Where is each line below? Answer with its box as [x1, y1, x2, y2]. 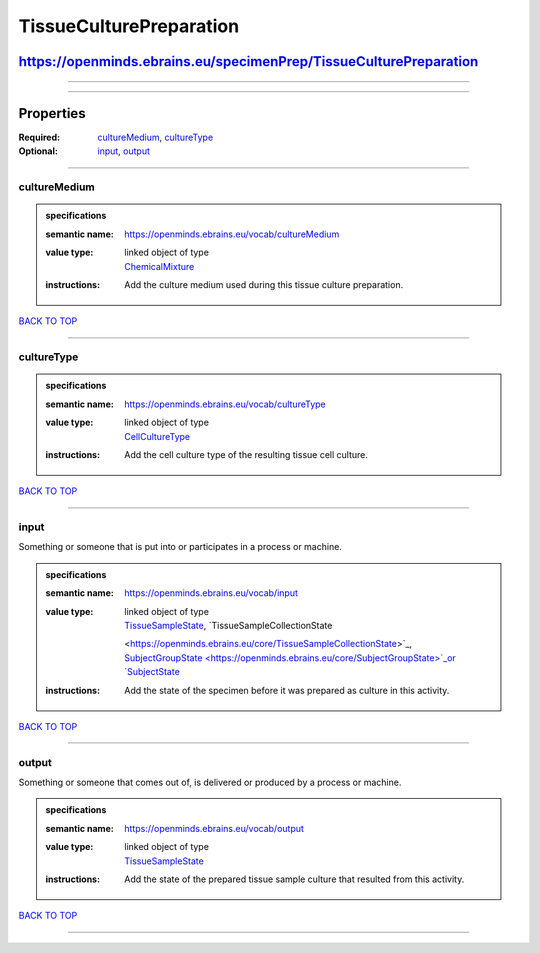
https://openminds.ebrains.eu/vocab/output [124, 822, 305, 834]
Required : [18, 131, 60, 144]
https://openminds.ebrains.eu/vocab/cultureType [124, 398, 327, 410]
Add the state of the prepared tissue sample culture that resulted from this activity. [124, 873, 465, 885]
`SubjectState [124, 666, 180, 678]
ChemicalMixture [124, 260, 195, 272]
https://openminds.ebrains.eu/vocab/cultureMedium [124, 228, 340, 240]
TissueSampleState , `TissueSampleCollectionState [124, 619, 333, 631]
